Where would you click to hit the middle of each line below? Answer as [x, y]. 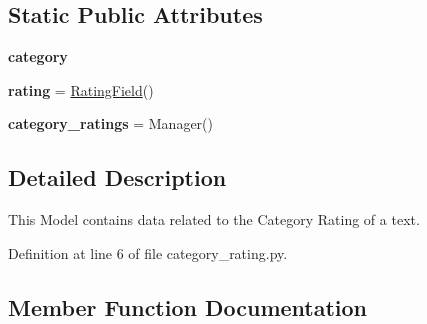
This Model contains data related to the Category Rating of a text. [214, 219]
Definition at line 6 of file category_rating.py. [148, 252]
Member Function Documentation [188, 306]
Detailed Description [117, 177]
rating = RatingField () [81, 89]
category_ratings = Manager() [110, 123]
